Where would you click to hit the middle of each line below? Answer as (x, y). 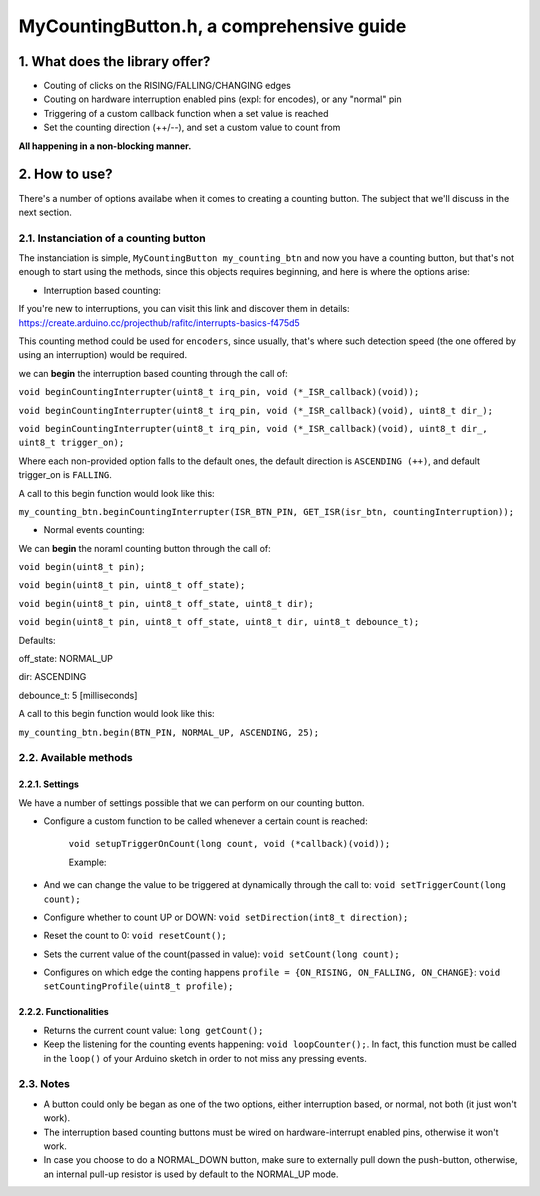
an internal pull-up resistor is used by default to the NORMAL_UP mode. (191, 1174)
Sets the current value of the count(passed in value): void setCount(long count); (221, 954)
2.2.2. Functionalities (63, 1012)
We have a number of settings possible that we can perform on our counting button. (191, 802)
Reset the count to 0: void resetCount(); (135, 936)
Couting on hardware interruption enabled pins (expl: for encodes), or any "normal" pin (222, 99)
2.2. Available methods (76, 758)
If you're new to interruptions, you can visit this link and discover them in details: (184, 309)
